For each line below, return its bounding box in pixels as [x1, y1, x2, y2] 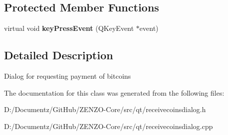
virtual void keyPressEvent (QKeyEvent [4, 23, 134, 33]
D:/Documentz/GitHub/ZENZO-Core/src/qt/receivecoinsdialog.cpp [4, 121, 213, 131]
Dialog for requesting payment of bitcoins [4, 71, 131, 81]
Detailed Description [4, 47, 113, 63]
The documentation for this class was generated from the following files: [4, 87, 224, 98]
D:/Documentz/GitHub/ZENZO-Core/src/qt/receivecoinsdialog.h [4, 104, 206, 115]
